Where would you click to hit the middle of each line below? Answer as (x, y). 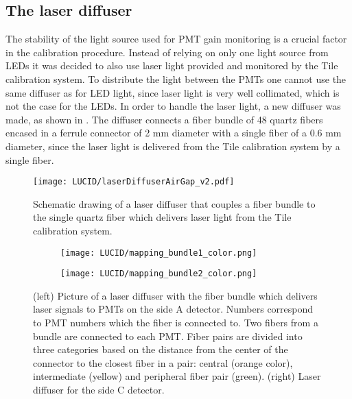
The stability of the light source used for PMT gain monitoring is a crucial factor (176, 39)
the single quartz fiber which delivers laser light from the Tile (162, 217)
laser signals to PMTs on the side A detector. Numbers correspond (173, 309)
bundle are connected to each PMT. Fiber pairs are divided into (168, 336)
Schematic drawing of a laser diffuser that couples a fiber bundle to (174, 203)
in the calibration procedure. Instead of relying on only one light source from (167, 52)
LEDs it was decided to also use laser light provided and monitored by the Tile (172, 65)
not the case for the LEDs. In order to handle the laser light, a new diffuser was (173, 106)
